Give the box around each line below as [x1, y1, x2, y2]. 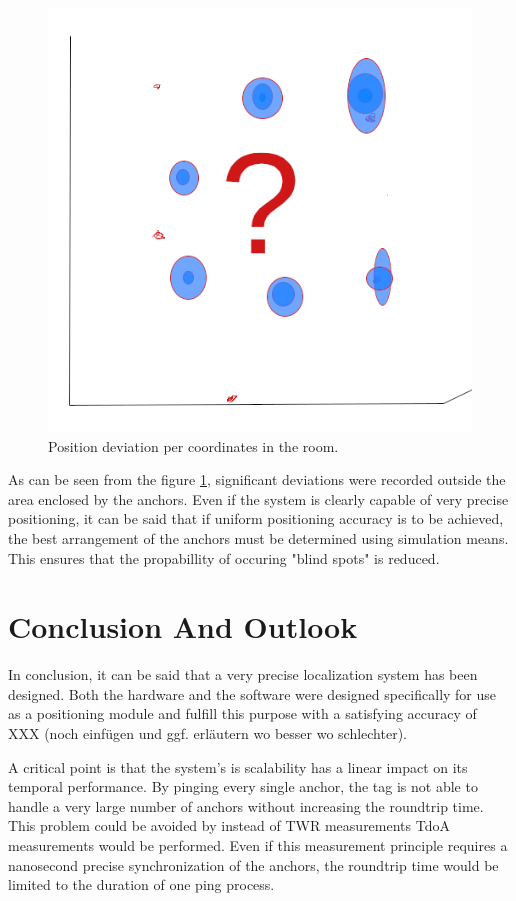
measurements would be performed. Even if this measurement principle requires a [8, 835, 508, 856]
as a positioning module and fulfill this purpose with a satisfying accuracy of [8, 703, 477, 724]
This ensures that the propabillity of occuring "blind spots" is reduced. [8, 547, 440, 568]
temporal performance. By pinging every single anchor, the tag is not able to [8, 776, 478, 797]
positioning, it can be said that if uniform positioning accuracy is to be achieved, [8, 508, 504, 529]
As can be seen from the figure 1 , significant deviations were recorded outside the [8, 469, 506, 490]
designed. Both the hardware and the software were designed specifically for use [8, 683, 497, 704]
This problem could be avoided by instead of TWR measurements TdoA [8, 815, 450, 836]
